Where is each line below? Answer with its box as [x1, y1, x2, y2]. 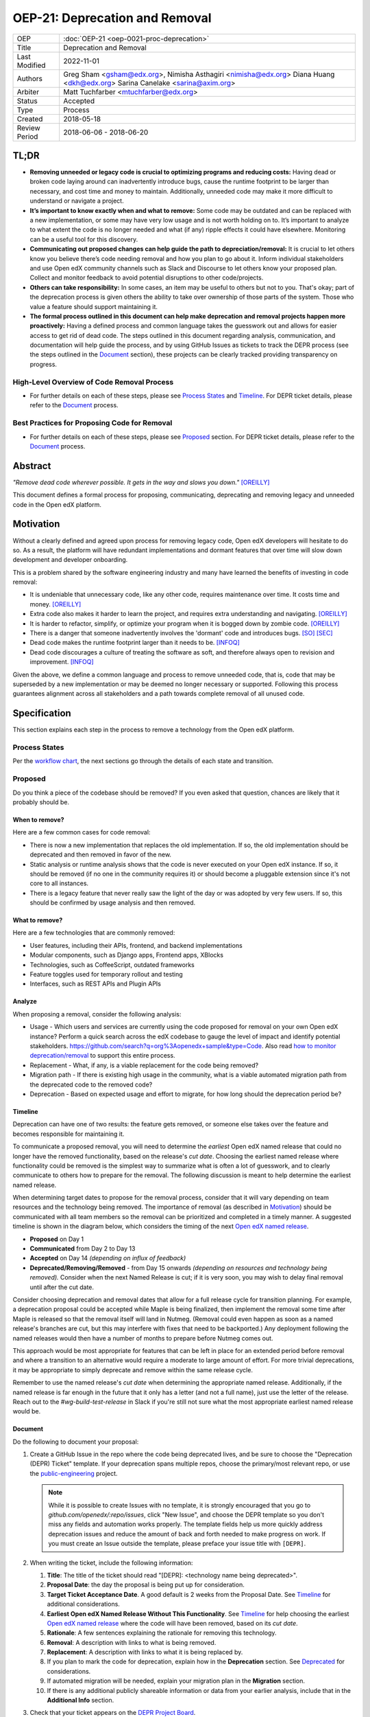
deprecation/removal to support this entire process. [29, 1051, 175, 1060]
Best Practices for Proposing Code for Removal [12, 418, 173, 428]
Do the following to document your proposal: [12, 1437, 139, 1446]
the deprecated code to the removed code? [29, 1080, 153, 1089]
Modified [16, 60, 46, 70]
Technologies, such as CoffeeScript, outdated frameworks [29, 960, 195, 968]
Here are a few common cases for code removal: [12, 828, 151, 837]
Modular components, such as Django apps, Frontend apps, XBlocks [29, 951, 224, 959]
